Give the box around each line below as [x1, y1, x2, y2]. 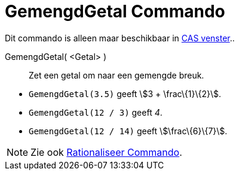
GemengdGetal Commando [5, 1, 225, 22]
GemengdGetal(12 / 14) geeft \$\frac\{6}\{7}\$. [29, 125, 228, 136]
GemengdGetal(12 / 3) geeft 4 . [29, 107, 163, 117]
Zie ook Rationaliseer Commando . [30, 146, 182, 158]
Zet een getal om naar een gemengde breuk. [29, 70, 204, 80]
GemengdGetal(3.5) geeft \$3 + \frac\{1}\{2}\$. [29, 88, 222, 99]
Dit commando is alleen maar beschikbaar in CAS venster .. [5, 32, 235, 43]
